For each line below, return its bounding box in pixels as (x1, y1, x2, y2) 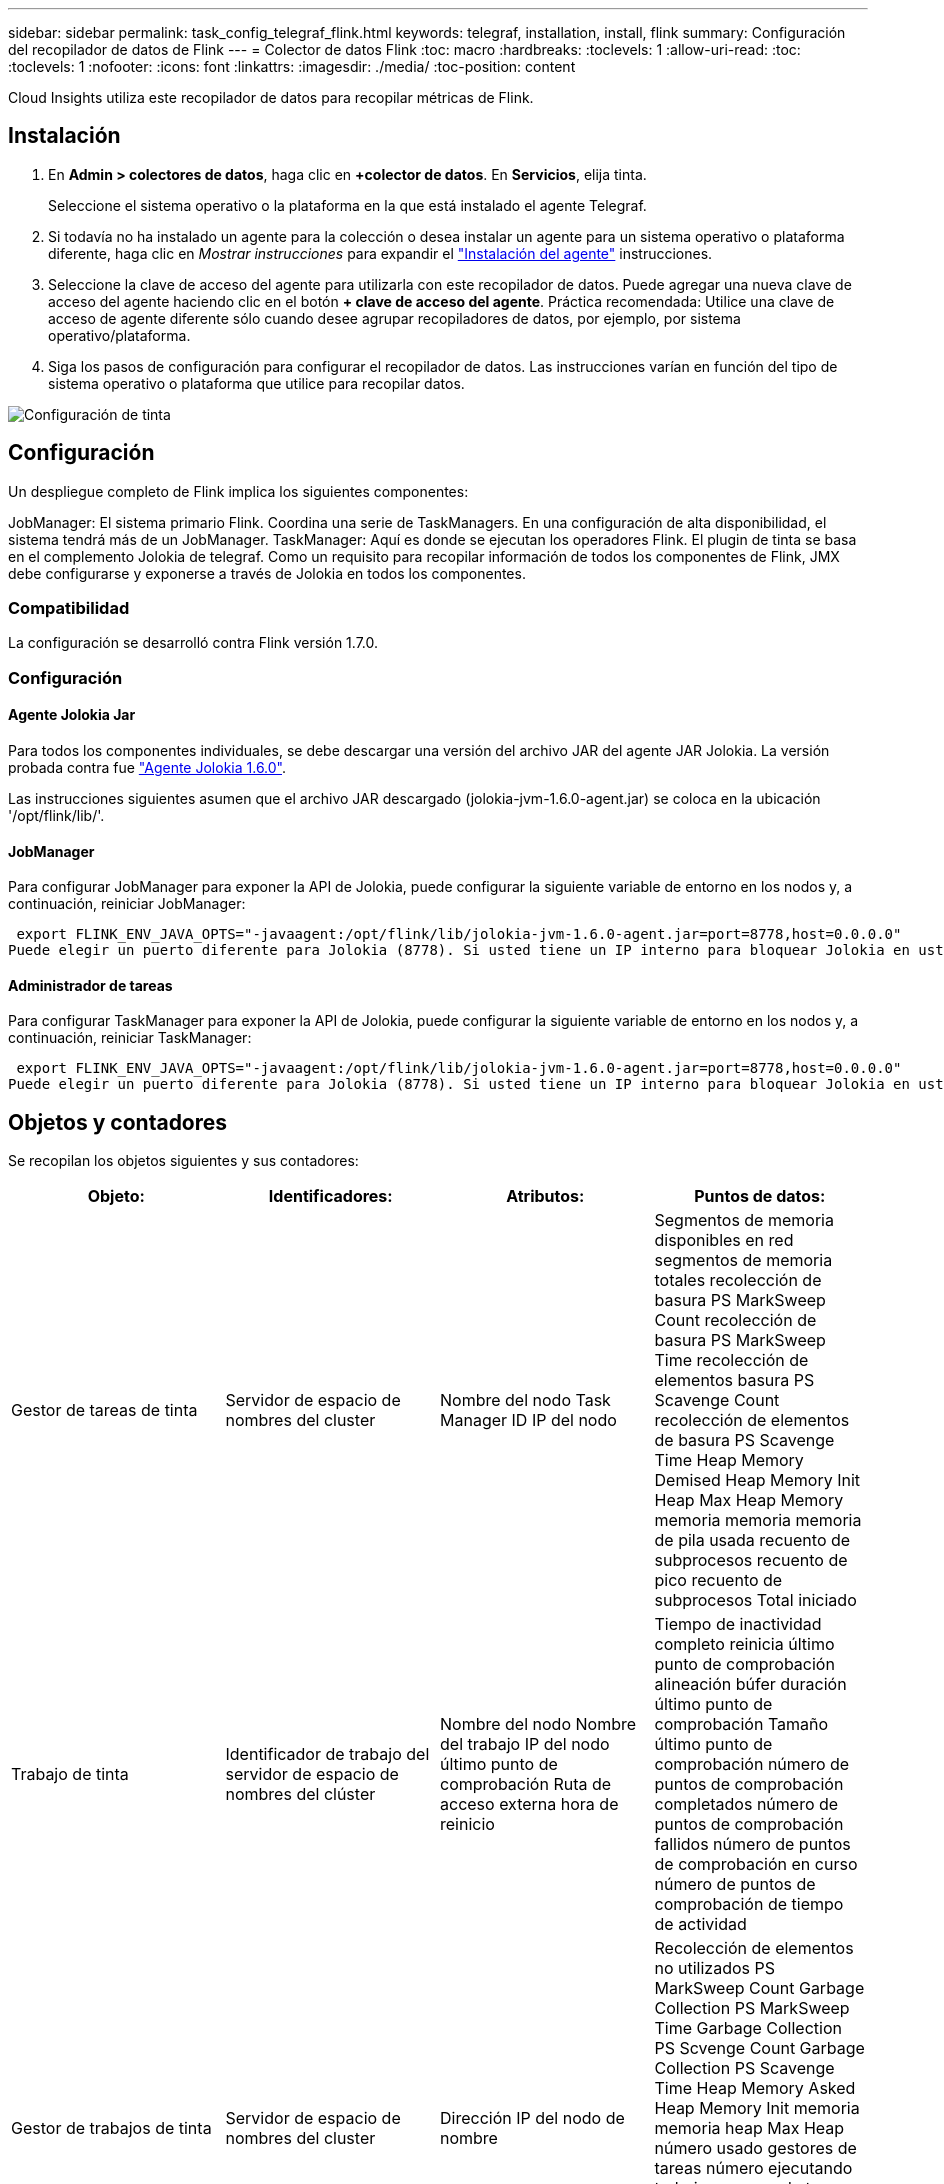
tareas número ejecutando (654, 2158, 853, 2179)
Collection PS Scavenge (654, 2058, 835, 2079)
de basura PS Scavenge (654, 1430, 835, 1451)
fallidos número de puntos (654, 1834, 851, 1855)
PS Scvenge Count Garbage (654, 2038, 865, 2059)
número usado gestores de (654, 2138, 857, 2159)
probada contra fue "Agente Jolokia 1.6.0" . (8, 759, 287, 777)
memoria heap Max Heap (654, 2118, 845, 2139)
